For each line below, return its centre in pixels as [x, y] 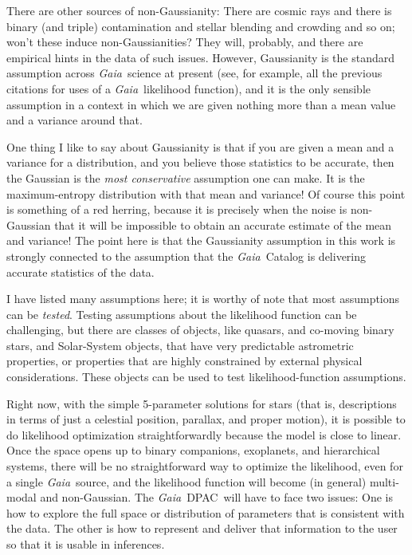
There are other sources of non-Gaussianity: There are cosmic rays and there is [199, 10]
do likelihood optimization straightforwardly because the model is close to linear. [204, 434]
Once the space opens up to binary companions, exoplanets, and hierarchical [193, 450]
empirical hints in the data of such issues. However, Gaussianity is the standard [201, 57]
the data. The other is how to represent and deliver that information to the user [202, 528]
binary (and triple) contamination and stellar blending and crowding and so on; [201, 26]
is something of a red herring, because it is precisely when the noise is [177, 209]
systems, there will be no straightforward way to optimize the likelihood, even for [205, 466]
